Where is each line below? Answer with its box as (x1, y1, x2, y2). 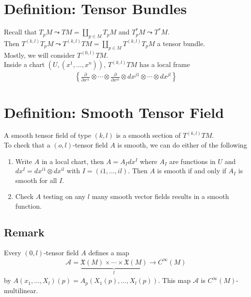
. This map (158, 275, 191, 285)
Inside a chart (4, 59, 45, 69)
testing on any (43, 191, 86, 201)
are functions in (169, 156, 216, 166)
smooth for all (15, 175, 57, 185)
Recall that (4, 27, 37, 37)
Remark (4, 225, 45, 240)
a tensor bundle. (157, 38, 205, 48)
